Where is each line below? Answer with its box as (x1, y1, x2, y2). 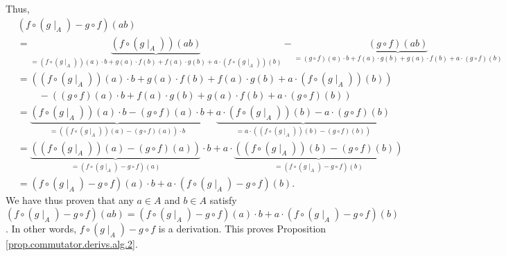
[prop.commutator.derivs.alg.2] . (6, 236, 138, 250)
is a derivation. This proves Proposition (158, 221, 326, 235)
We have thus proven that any (6, 193, 134, 207)
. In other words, (6, 221, 77, 235)
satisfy (209, 193, 237, 207)
